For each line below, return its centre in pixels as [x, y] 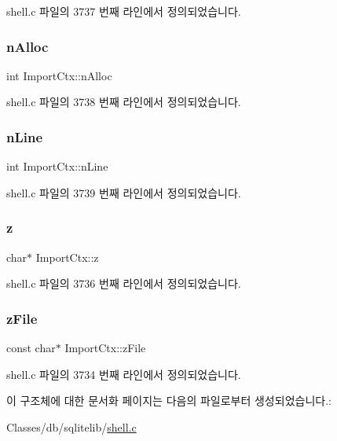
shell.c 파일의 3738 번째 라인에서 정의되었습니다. [124, 102]
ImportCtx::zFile [105, 348]
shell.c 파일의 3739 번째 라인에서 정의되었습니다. [124, 192]
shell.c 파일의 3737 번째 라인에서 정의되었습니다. [124, 11]
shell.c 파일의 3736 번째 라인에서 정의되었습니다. [124, 283]
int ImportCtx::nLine [57, 166]
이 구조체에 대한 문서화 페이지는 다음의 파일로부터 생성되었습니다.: [169, 401]
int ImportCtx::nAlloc [59, 75]
